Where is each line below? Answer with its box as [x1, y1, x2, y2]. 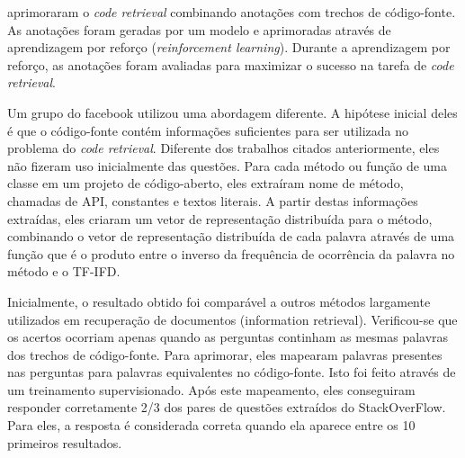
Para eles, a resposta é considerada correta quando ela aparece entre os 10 [7, 416, 416, 435]
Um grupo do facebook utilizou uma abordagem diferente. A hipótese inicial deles [7, 103, 458, 121]
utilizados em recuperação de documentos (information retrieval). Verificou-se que [7, 310, 458, 328]
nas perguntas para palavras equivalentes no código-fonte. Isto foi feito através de [7, 363, 456, 382]
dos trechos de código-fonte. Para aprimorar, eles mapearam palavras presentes [7, 345, 443, 364]
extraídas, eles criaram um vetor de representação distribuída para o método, [7, 209, 433, 228]
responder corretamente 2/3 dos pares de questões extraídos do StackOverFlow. [7, 398, 446, 417]
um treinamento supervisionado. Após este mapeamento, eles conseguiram [7, 380, 416, 399]
